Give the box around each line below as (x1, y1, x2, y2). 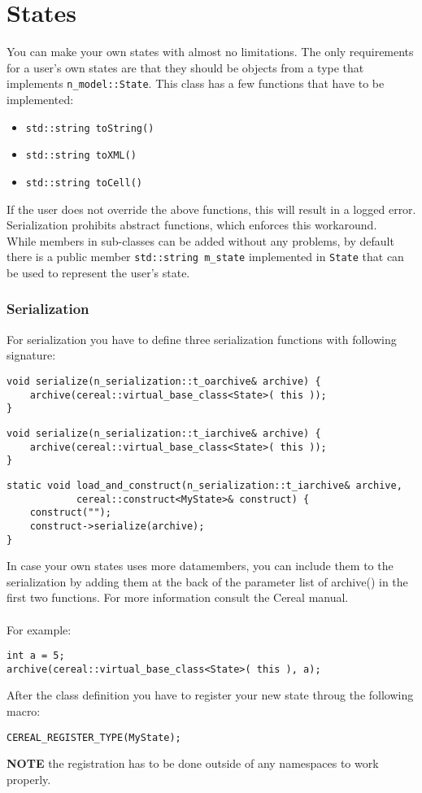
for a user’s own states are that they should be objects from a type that (7, 59, 364, 76)
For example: (7, 621, 72, 638)
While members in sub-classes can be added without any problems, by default (7, 232, 394, 249)
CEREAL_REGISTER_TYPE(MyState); (7, 731, 181, 743)
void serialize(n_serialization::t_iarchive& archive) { (7, 427, 321, 439)
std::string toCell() (25, 176, 142, 189)
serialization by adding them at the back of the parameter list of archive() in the (7, 573, 408, 590)
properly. (7, 770, 51, 787)
